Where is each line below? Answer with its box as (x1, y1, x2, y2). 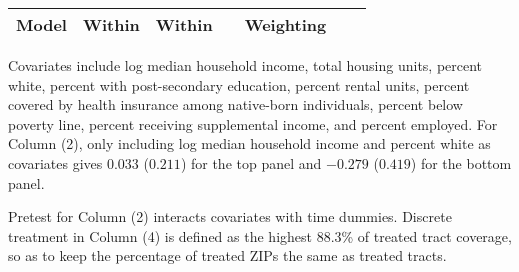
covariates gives (8, 152, 103, 173)
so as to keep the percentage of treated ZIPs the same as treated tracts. (8, 245, 447, 266)
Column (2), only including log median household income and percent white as (8, 133, 491, 154)
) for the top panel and (180, 152, 322, 173)
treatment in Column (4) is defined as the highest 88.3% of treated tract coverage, (8, 225, 512, 246)
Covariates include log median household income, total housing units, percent (8, 55, 483, 75)
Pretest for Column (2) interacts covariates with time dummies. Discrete (8, 206, 452, 227)
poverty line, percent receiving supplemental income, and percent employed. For (8, 113, 498, 134)
